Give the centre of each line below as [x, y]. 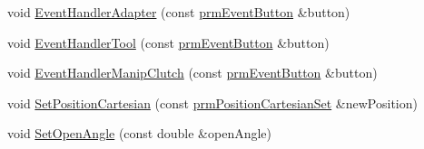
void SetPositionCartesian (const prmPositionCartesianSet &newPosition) [212, 102]
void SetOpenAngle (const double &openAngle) [140, 133]
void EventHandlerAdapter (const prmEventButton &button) [179, 12]
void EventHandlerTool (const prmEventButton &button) [168, 42]
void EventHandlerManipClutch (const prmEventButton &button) [192, 73]
